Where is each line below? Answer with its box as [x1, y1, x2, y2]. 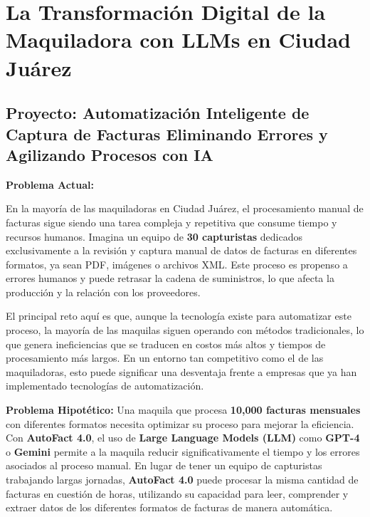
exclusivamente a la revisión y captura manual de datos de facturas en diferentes [6, 243, 357, 258]
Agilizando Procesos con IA [6, 143, 213, 165]
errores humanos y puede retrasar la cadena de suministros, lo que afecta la [6, 271, 334, 286]
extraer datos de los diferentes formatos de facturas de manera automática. [6, 500, 333, 515]
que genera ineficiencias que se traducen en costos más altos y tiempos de [6, 336, 326, 351]
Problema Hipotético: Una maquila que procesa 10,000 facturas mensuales [6, 402, 361, 417]
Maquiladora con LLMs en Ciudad [6, 25, 351, 54]
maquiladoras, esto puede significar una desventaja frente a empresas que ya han [6, 364, 357, 379]
